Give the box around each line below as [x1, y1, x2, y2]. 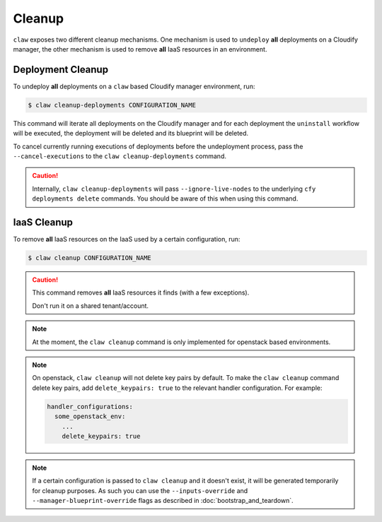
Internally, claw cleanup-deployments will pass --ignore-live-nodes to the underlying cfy [32, 184, 316, 193]
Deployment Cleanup [13, 64, 109, 76]
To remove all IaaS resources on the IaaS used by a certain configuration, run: [13, 235, 241, 244]
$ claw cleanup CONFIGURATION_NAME [28, 254, 151, 262]
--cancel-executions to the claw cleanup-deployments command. [13, 152, 226, 160]
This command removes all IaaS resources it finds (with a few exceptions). [32, 288, 250, 297]
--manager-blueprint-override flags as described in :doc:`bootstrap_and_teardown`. [32, 497, 294, 505]
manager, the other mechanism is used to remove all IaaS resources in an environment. [13, 45, 267, 53]
